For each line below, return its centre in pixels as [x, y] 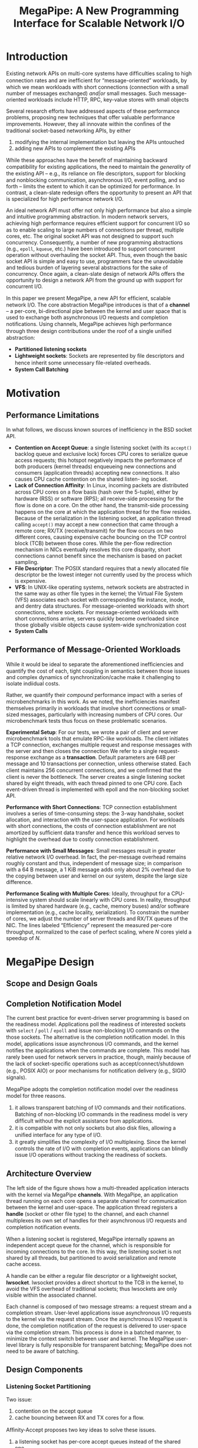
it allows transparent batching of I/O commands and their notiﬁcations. [100, 1108]
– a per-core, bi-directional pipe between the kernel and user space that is [96, 311]
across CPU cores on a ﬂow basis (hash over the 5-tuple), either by [96, 492]
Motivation [33, 393]
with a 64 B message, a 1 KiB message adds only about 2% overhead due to [99, 869]
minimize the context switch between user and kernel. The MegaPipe [90, 1338]
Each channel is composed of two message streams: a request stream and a [99, 1306]
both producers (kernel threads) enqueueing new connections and [95, 466]
